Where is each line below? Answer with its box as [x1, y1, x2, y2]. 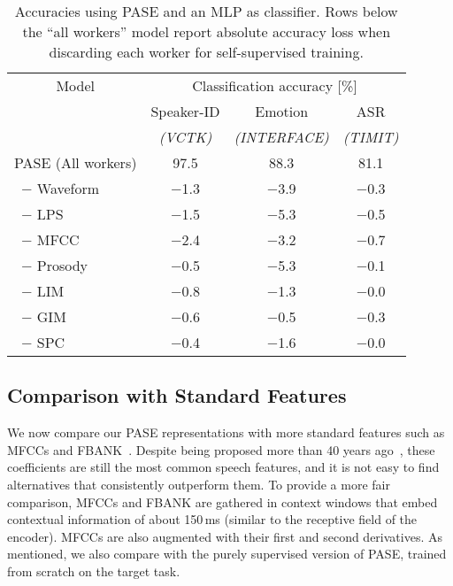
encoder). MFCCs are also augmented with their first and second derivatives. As [7, 527, 442, 545]
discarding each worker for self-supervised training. [49, 42, 364, 62]
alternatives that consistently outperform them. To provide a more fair [7, 474, 390, 493]
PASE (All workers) [14, 152, 137, 173]
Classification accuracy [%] [192, 75, 357, 96]
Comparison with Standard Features [7, 382, 347, 409]
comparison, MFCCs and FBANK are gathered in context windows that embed [7, 492, 438, 511]
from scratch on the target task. [7, 561, 180, 580]
